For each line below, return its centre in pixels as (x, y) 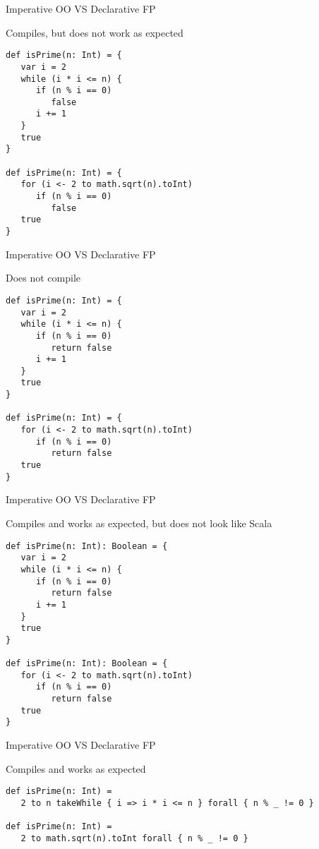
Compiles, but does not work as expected (95, 32)
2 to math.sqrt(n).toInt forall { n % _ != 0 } (134, 838)
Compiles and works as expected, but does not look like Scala (139, 523)
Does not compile (43, 278)
